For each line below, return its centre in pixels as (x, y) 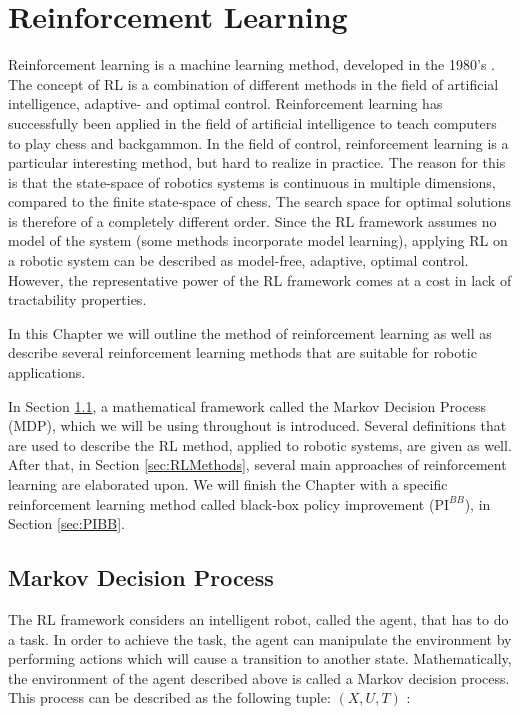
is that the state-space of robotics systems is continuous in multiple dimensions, (252, 181)
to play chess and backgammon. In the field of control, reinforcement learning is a (258, 142)
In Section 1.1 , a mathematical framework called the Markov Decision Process (247, 405)
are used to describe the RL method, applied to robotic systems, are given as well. (260, 444)
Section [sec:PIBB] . (66, 523)
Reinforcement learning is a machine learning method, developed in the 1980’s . (251, 64)
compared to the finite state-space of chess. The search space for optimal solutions (260, 201)
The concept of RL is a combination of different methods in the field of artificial (253, 83)
